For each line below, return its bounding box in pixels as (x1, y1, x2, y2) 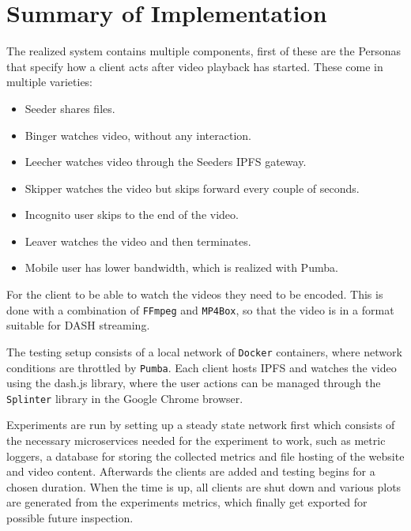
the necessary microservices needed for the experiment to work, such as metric (6, 432, 386, 449)
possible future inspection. (6, 510, 134, 526)
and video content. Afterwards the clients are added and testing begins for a (6, 463, 375, 480)
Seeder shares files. (25, 100, 115, 116)
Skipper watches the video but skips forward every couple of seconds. (25, 179, 360, 196)
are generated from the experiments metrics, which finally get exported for (6, 494, 368, 510)
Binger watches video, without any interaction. (25, 126, 251, 143)
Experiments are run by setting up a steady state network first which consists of (6, 416, 395, 433)
